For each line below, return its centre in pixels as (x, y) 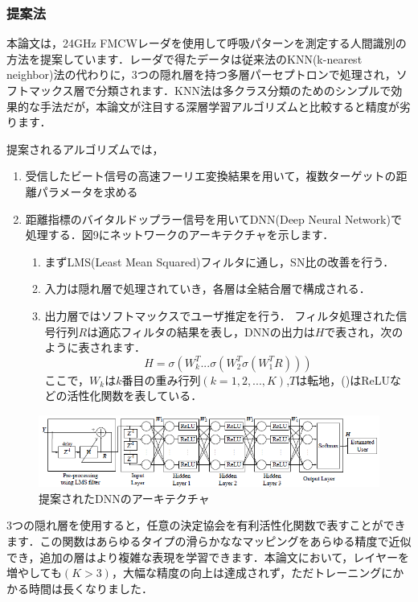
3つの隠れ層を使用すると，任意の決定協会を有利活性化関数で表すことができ (206, 525)
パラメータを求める (87, 191)
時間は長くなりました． (90, 588)
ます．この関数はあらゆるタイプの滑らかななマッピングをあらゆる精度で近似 (209, 541)
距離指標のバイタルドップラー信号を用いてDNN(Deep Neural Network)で (213, 219)
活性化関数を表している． (135, 396)
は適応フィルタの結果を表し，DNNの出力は (201, 331)
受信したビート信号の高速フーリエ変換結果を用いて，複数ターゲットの (211, 176)
